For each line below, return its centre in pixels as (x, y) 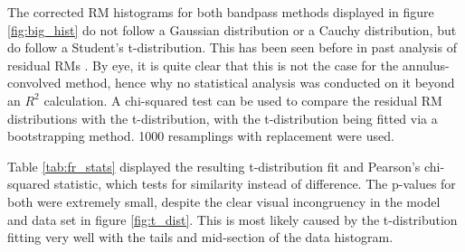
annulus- (426, 65)
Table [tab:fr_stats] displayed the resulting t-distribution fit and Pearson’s (214, 166)
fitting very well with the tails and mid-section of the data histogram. (200, 237)
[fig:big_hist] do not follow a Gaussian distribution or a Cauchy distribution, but (232, 29)
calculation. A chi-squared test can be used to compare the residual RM (243, 100)
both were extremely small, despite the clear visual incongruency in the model (224, 201)
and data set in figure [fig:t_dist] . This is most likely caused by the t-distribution (232, 219)
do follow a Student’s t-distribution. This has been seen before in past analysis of (232, 47)
